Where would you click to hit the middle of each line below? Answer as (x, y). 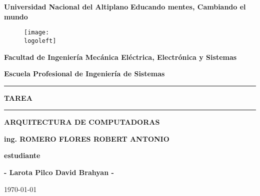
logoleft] (40, 41)
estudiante (22, 155)
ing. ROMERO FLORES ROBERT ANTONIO (87, 138)
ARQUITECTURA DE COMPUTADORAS (82, 122)
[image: (37, 33)
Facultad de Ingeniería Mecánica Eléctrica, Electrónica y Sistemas (120, 57)
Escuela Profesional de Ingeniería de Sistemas (84, 74)
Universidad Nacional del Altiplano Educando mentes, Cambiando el (125, 6)
